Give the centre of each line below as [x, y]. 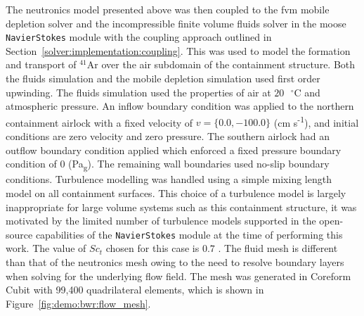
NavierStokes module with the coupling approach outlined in [139, 37]
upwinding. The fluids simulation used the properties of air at [138, 92]
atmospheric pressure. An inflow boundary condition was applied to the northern [180, 106]
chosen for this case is [152, 248]
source [19, 234]
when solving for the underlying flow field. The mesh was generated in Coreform [178, 276]
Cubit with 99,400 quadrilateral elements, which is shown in [135, 290]
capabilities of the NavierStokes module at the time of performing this [189, 234]
